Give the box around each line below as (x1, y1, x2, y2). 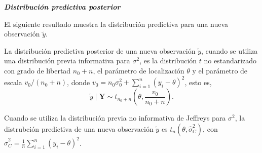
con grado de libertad (4, 65, 71, 75)
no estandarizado (204, 55, 257, 66)
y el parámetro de (192, 65, 248, 75)
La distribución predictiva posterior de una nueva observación (4, 45, 196, 56)
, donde (67, 76, 90, 87)
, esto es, (184, 76, 212, 87)
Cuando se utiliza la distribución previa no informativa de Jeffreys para (4, 112, 226, 123)
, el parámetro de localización (93, 65, 184, 75)
